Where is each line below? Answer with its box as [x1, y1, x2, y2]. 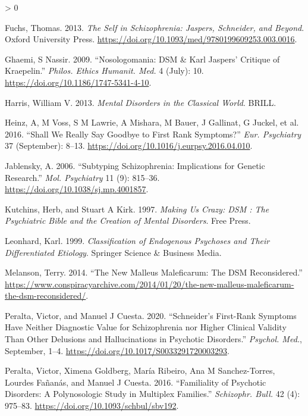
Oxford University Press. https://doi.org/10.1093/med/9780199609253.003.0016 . [5, 33, 297, 45]
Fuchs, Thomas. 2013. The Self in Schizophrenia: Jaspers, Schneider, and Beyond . [5, 21, 304, 33]
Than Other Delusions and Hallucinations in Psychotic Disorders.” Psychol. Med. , [5, 333, 303, 345]
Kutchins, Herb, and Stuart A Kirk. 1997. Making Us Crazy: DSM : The [5, 202, 269, 215]
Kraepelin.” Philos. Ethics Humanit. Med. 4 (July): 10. [5, 64, 204, 77]
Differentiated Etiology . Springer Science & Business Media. [5, 246, 222, 258]
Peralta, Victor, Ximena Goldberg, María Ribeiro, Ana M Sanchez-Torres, [5, 364, 275, 377]
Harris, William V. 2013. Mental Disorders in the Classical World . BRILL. [5, 96, 276, 108]
